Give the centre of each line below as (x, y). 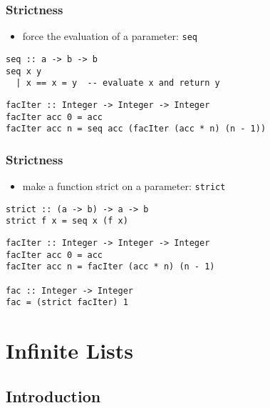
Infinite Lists (70, 350)
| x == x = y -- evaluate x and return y (118, 83)
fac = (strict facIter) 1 (67, 303)
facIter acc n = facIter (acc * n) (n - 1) (110, 267)
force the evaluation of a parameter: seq (110, 36)
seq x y (24, 71)
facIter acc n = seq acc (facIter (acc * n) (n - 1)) (136, 129)
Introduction (53, 395)
